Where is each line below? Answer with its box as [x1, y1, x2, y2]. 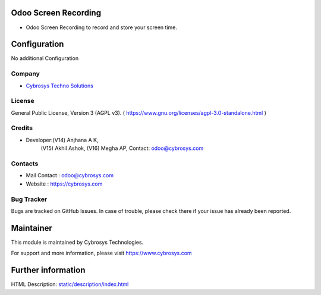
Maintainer [11, 223, 53, 233]
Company [11, 70, 40, 78]
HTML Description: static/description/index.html [11, 281, 129, 288]
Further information [11, 265, 86, 275]
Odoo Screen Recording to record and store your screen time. [26, 24, 178, 31]
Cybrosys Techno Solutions [26, 82, 93, 89]
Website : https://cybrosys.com [26, 180, 103, 187]
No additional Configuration [11, 55, 79, 62]
